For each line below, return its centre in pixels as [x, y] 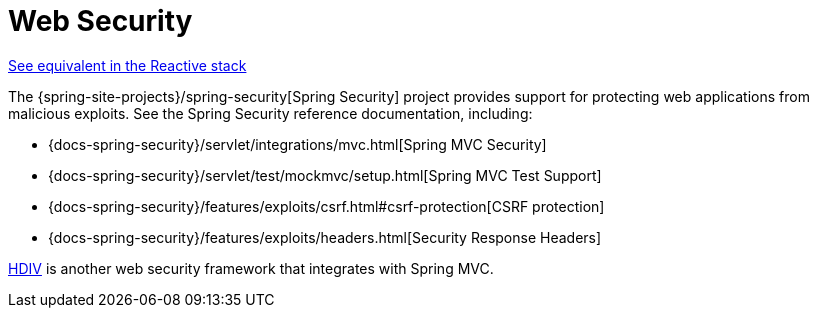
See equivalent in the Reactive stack [127, 65]
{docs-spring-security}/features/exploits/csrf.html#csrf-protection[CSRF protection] [326, 206]
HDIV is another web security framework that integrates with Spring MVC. [251, 268]
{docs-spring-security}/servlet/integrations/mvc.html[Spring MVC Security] [297, 144]
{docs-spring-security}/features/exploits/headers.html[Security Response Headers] [325, 237]
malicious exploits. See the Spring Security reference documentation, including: [270, 113]
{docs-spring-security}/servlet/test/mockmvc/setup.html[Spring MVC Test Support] [325, 175]
